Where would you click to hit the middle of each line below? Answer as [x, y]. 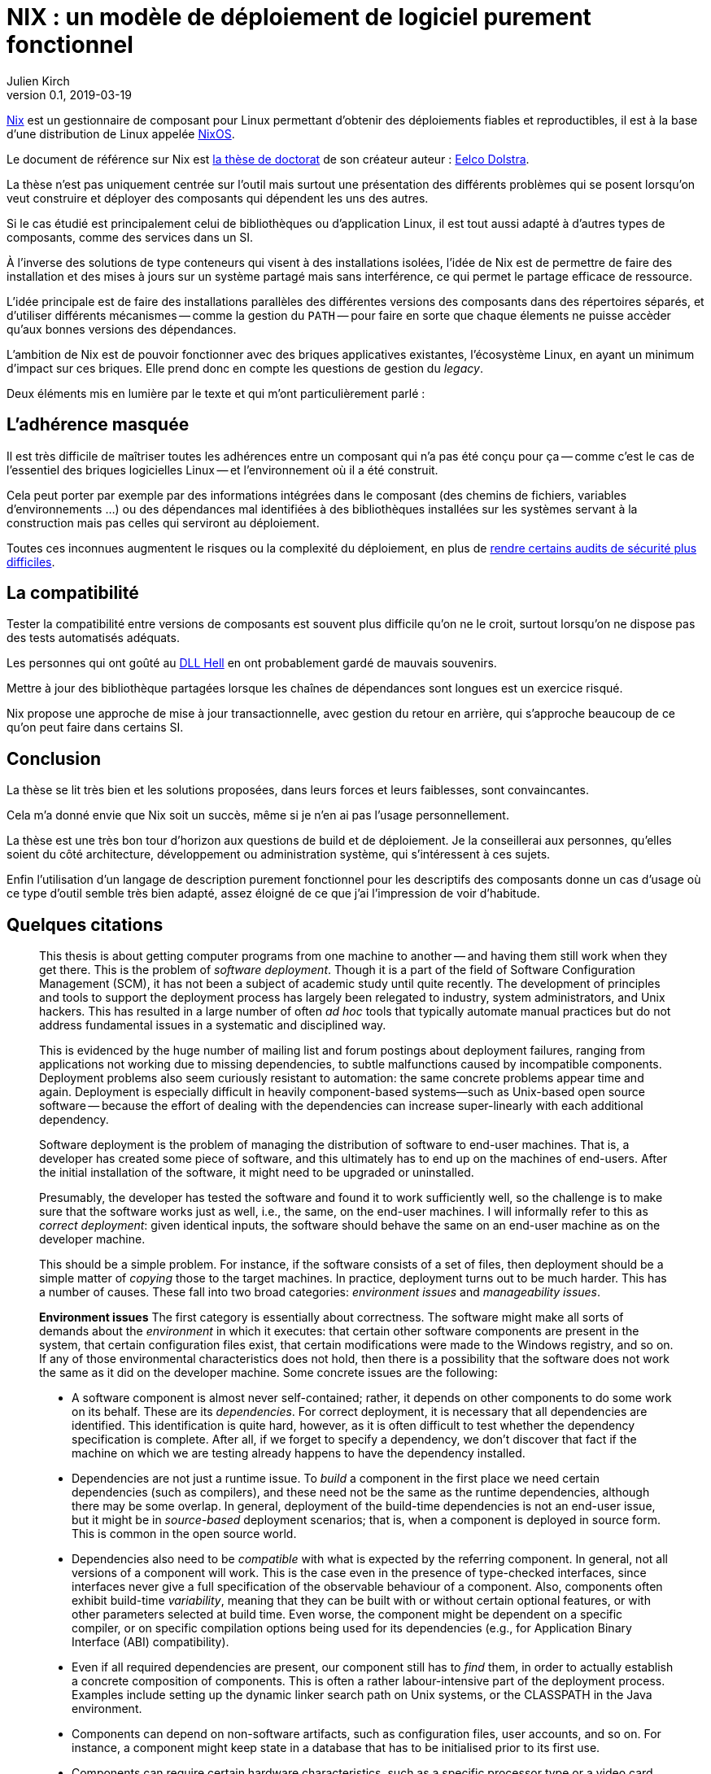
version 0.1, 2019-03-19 [69, 94]
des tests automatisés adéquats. [93, 638]
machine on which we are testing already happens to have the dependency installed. [299, 1453]
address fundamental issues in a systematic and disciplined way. [213, 1025]
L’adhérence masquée [98, 425]
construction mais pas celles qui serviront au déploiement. [163, 522]
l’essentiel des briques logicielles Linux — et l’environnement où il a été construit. [222, 470]
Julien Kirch [38, 81]
